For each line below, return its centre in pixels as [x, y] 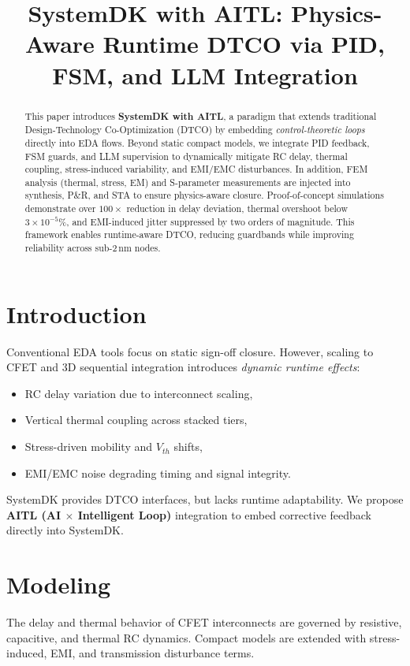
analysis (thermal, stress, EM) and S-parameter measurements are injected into [188, 182]
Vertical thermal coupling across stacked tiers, [136, 420]
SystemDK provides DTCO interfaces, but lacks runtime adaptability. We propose [205, 499]
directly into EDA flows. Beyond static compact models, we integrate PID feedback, [197, 142]
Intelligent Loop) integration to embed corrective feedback [224, 514]
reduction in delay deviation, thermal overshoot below [237, 208]
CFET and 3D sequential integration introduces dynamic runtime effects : [183, 367]
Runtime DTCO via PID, [244, 44]
